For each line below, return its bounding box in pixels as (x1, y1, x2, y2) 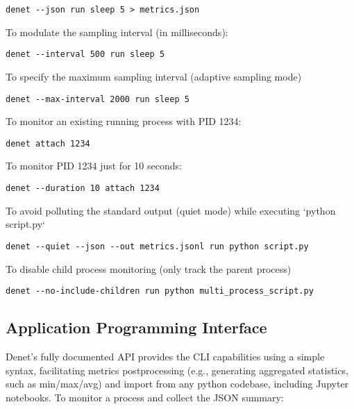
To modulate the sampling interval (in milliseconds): (6, 24, 228, 39)
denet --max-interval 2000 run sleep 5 (6, 94, 189, 104)
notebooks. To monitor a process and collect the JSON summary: (6, 390, 284, 404)
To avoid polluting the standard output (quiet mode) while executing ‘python (6, 203, 336, 217)
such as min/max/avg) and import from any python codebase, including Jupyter (6, 376, 349, 391)
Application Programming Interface (6, 317, 267, 338)
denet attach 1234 (6, 138, 90, 149)
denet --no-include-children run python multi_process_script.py (6, 286, 314, 297)
